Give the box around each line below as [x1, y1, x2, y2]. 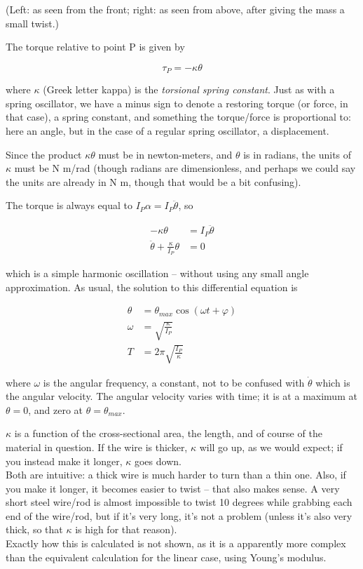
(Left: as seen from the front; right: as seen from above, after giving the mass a [6, 2, 345, 16]
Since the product [6, 147, 82, 161]
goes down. [134, 453, 181, 468]
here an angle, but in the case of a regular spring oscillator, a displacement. [6, 123, 329, 138]
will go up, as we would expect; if [199, 439, 343, 454]
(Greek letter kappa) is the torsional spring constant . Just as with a [43, 82, 335, 97]
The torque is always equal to [6, 198, 133, 213]
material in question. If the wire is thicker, [6, 439, 188, 454]
